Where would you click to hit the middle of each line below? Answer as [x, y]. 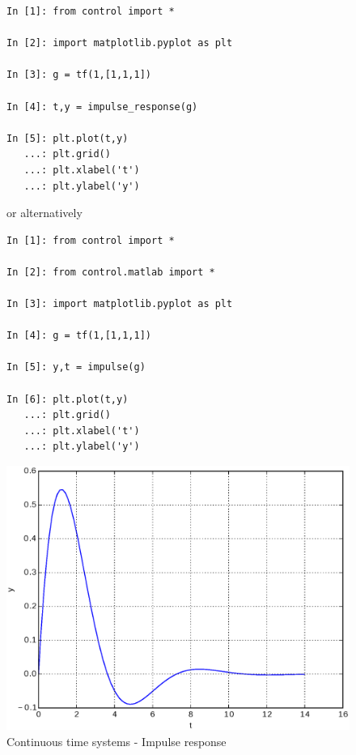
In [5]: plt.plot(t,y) [68, 138]
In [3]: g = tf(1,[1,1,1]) [79, 75]
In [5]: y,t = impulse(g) [76, 367]
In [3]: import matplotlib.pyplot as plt [120, 304]
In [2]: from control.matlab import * [111, 272]
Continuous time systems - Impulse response [117, 741]
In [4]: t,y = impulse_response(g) [102, 107]
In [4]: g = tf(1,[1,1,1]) [79, 336]
